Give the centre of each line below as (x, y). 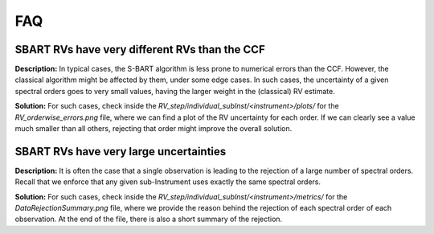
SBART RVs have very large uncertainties (121, 152)
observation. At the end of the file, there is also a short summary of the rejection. (149, 219)
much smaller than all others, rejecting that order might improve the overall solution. (154, 129)
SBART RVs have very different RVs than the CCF (140, 49)
